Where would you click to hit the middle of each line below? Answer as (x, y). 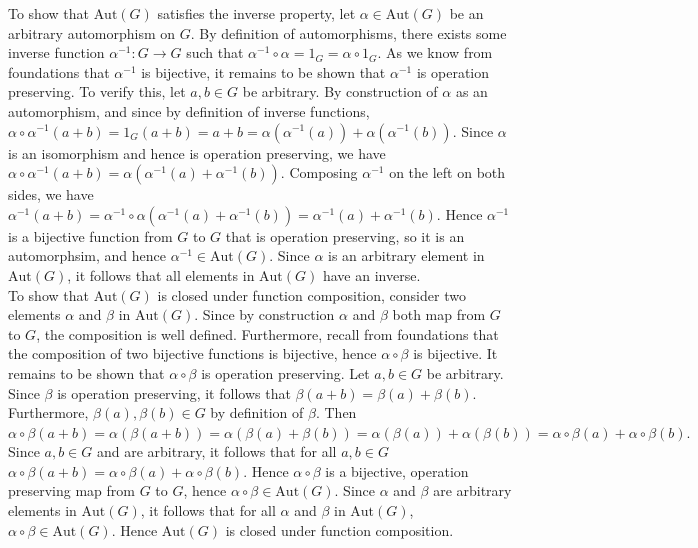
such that (215, 52)
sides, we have (51, 194)
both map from (439, 314)
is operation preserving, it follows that (174, 392)
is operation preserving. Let (285, 372)
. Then (336, 412)
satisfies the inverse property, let (256, 13)
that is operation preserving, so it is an (345, 235)
